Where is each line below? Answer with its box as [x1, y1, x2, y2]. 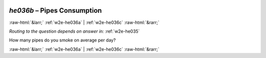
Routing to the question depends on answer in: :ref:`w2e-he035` [9, 28, 140, 34]
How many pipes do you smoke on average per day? [9, 37, 116, 43]
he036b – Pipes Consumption [9, 6, 102, 15]
